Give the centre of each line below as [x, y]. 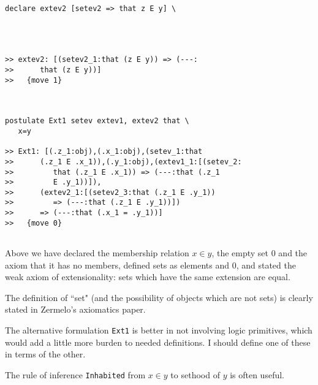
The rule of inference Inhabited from [75, 374]
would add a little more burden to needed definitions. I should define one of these [158, 342]
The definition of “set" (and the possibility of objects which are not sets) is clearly [159, 297]
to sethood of [195, 374]
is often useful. [257, 374]
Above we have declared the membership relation [97, 253]
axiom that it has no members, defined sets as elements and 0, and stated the [150, 265]
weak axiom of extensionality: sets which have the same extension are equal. [148, 277]
